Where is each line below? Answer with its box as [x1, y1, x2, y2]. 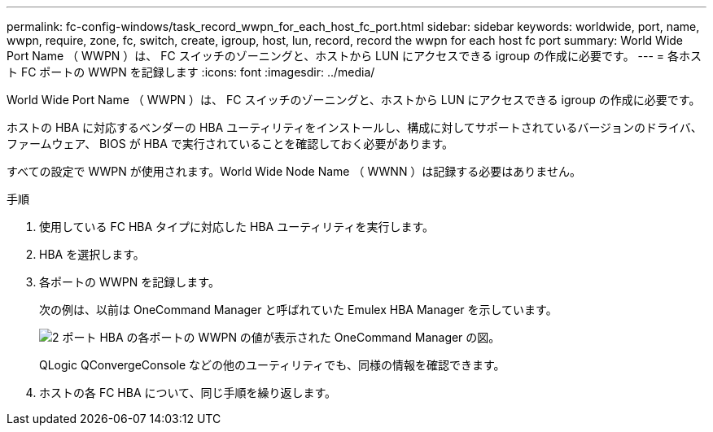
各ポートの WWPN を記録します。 [39, 275, 220, 289]
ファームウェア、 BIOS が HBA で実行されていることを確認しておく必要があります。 [7, 137, 454, 151]
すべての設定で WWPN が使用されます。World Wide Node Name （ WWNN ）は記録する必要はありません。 [7, 164, 581, 178]
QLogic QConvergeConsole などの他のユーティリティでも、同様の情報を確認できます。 [39, 358, 505, 372]
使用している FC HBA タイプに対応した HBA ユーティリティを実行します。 [39, 220, 435, 233]
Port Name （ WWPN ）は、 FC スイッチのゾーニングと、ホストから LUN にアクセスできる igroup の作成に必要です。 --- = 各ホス [7, 49, 702, 63]
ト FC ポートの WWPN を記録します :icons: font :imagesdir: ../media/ [7, 65, 375, 79]
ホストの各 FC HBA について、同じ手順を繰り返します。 [39, 386, 337, 399]
